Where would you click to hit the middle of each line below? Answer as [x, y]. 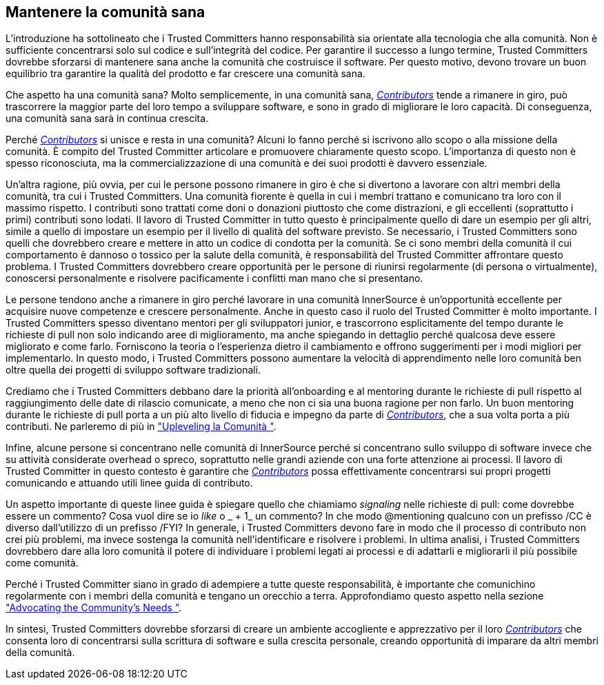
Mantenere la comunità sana [105, 12]
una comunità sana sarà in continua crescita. [107, 119]
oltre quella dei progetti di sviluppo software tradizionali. [133, 370]
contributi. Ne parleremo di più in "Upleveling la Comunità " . [141, 427]
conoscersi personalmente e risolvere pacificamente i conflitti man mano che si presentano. [214, 278]
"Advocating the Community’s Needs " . [94, 608]
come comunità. [42, 563]
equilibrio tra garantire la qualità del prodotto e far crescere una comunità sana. [185, 74]
